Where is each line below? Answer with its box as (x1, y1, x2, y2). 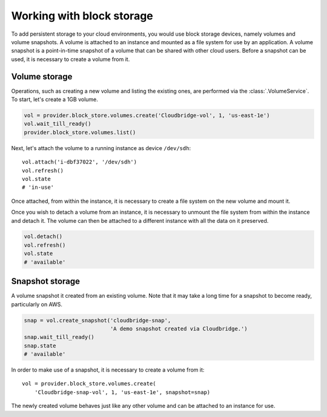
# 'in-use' (22, 184, 54, 191)
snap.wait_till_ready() (24, 333, 95, 341)
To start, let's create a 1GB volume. (11, 96, 98, 103)
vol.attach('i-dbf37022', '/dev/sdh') (22, 159, 137, 166)
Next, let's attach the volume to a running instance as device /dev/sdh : (11, 144, 191, 151)
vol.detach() (24, 233, 63, 240)
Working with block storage (11, 9, 154, 22)
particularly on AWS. (11, 300, 63, 308)
